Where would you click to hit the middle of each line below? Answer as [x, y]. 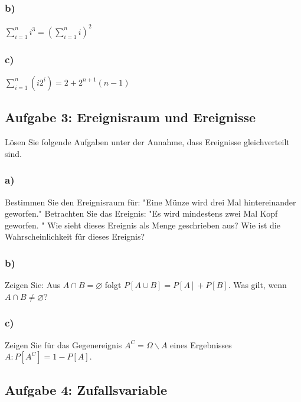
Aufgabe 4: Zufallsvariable [86, 389]
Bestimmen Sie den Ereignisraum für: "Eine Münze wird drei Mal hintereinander [150, 202]
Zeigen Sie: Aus [33, 285]
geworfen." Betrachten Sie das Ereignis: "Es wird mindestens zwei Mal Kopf [141, 213]
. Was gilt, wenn [257, 285]
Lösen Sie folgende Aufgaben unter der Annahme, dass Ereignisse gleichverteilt [147, 142]
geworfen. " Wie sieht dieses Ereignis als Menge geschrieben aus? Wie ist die [143, 225]
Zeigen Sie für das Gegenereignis [63, 344]
